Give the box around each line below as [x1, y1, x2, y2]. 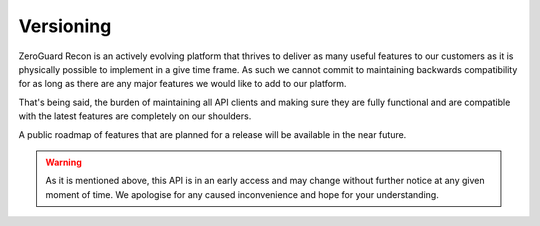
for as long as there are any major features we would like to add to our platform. [18, 78, 347, 90]
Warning [45, 156, 82, 168]
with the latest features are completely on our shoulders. [18, 110, 252, 122]
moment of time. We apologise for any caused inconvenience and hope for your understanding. [45, 188, 439, 200]
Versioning [18, 15, 112, 37]
